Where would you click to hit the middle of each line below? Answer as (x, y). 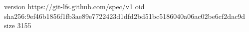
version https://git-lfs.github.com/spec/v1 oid (74, 6)
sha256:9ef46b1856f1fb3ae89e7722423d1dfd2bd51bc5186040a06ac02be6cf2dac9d (125, 16)
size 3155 (18, 25)
